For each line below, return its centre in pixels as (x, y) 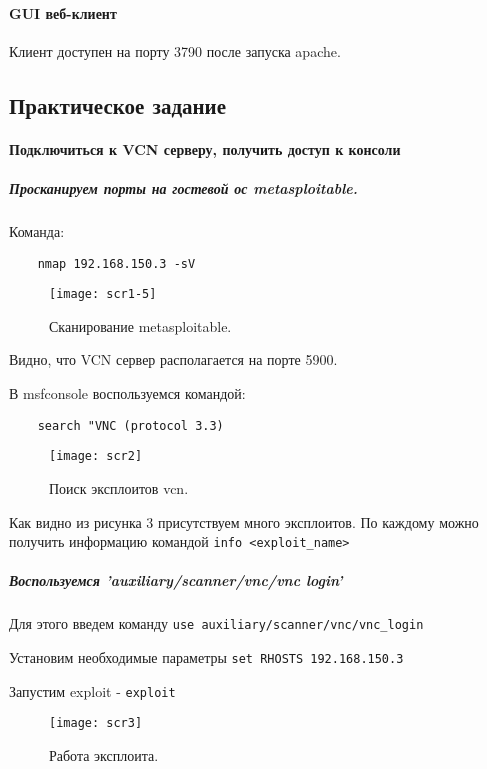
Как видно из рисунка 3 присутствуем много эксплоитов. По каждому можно (244, 521)
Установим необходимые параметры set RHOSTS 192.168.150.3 (206, 656)
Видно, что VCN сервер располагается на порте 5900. (173, 359)
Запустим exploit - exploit (92, 690)
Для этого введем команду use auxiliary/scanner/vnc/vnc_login (216, 623)
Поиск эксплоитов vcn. (119, 487)
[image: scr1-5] (103, 294)
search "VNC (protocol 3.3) (130, 425)
